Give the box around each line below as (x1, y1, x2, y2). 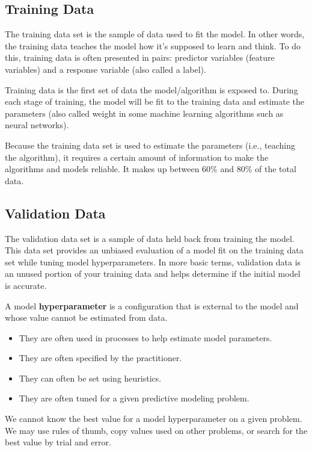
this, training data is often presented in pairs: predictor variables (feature (5, 51, 275, 64)
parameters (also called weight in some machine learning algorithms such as (5, 107, 284, 119)
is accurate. (5, 279, 47, 291)
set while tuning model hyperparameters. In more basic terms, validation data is (5, 255, 301, 268)
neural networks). (5, 119, 69, 131)
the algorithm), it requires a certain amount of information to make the (5, 150, 269, 163)
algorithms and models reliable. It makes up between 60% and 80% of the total (5, 163, 296, 175)
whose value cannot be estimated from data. (5, 311, 168, 324)
